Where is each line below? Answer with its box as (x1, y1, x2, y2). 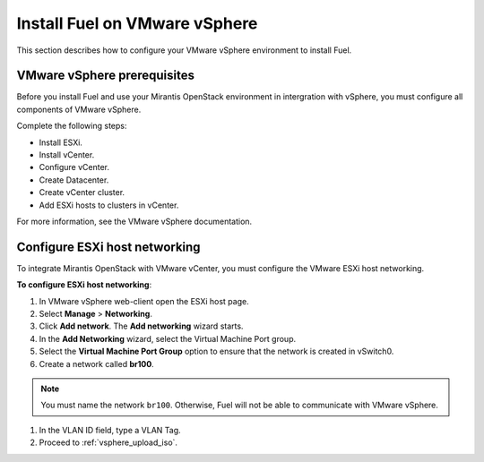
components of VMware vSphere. (16, 104, 142, 115)
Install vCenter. (39, 150, 95, 160)
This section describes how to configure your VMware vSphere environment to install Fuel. (16, 45, 352, 56)
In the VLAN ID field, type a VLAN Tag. (39, 424, 181, 435)
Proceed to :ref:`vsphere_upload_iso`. (39, 437, 178, 448)
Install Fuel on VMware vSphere (16, 13, 258, 33)
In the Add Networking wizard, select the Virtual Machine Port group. (39, 333, 296, 344)
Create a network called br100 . (39, 358, 154, 369)
